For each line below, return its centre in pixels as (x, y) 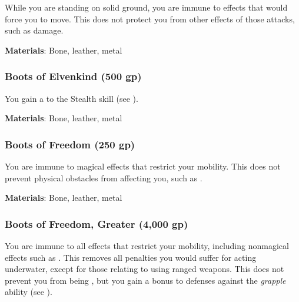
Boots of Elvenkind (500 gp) (73, 76)
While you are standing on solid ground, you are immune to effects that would (146, 7)
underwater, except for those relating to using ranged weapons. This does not (144, 269)
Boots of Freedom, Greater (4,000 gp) (97, 223)
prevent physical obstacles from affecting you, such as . (104, 177)
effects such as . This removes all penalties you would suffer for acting (131, 257)
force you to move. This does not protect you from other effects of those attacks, (150, 19)
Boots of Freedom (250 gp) (70, 144)
